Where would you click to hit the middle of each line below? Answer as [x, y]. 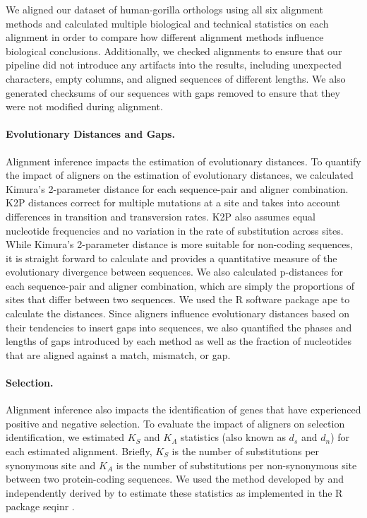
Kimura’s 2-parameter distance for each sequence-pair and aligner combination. [177, 188]
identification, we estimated [65, 437]
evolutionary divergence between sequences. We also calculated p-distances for [175, 272]
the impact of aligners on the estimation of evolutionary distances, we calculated [180, 175]
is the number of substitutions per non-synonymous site [236, 465]
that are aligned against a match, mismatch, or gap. [118, 354]
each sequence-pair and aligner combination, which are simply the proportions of [180, 285]
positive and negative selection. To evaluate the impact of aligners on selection [175, 423]
